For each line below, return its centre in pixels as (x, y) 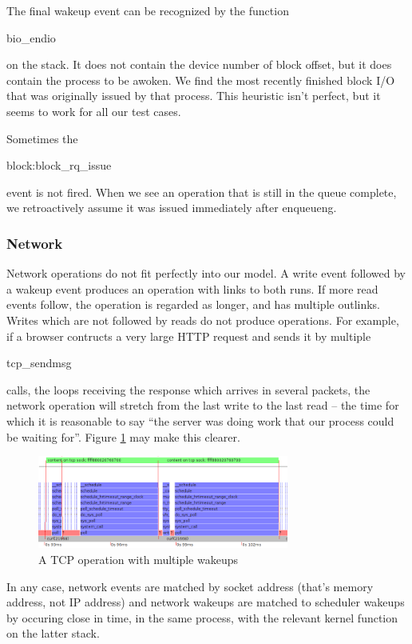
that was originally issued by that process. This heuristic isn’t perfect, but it (194, 96)
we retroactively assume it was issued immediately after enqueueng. (172, 208)
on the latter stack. (53, 633)
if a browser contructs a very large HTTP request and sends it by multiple (189, 336)
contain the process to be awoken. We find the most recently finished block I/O (201, 80)
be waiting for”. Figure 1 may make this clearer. (123, 436)
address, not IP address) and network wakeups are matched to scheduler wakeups (206, 602)
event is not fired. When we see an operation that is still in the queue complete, (202, 192)
